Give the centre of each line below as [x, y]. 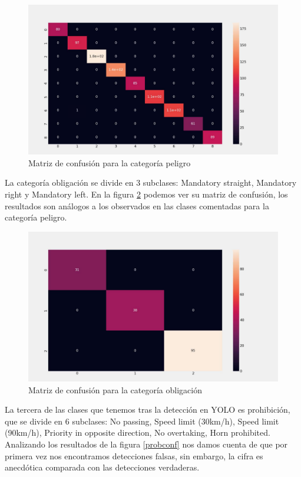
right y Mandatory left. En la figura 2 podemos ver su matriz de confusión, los [146, 194]
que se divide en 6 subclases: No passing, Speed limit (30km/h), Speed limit [142, 421]
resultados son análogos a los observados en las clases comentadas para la [137, 205]
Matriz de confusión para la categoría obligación [115, 389]
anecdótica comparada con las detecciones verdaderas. [102, 467]
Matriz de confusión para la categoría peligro [110, 162]
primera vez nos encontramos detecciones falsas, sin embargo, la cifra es [134, 455]
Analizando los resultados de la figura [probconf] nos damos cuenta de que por [146, 444]
